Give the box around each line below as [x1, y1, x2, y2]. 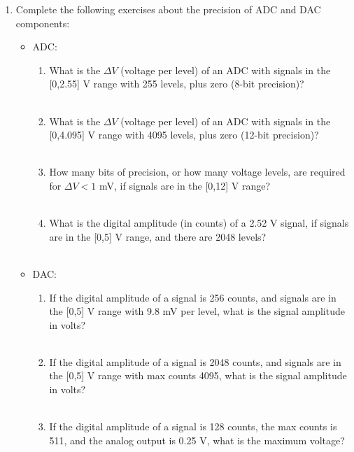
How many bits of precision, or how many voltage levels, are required [49, 164, 346, 179]
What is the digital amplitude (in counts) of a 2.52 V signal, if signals [49, 216, 349, 230]
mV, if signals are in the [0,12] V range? [99, 178, 271, 192]
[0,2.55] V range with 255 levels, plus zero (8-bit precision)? [49, 76, 304, 91]
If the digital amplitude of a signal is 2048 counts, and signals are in [49, 354, 341, 369]
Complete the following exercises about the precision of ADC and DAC [15, 2, 321, 16]
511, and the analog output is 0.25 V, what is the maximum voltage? [49, 432, 345, 447]
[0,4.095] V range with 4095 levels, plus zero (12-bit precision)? [49, 127, 319, 142]
